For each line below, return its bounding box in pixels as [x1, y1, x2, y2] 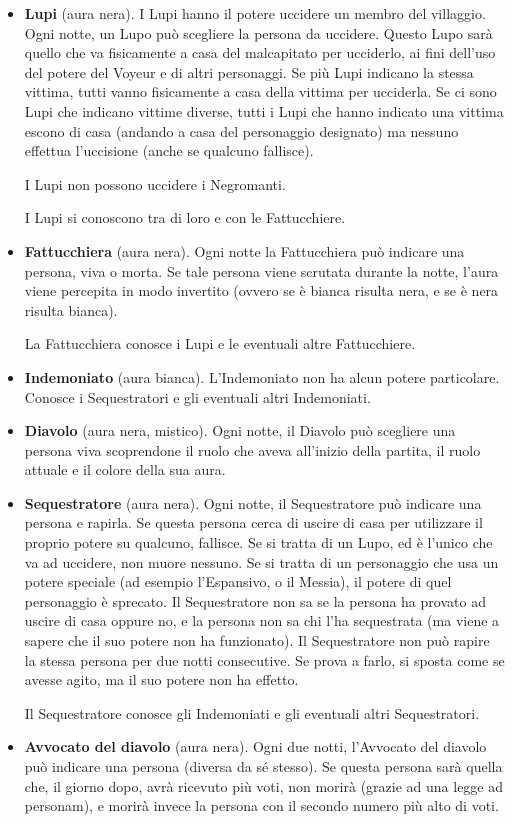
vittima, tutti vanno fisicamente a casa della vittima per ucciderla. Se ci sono [24, 81, 497, 102]
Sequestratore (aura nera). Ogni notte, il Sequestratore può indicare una [24, 492, 482, 513]
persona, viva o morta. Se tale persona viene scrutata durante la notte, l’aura [24, 260, 499, 281]
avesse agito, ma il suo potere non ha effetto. [24, 669, 299, 690]
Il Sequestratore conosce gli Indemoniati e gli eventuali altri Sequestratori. [24, 702, 480, 723]
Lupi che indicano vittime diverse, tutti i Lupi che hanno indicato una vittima [24, 100, 504, 121]
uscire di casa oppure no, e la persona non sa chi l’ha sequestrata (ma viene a [24, 610, 500, 631]
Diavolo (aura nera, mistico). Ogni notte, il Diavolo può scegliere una [24, 420, 456, 441]
